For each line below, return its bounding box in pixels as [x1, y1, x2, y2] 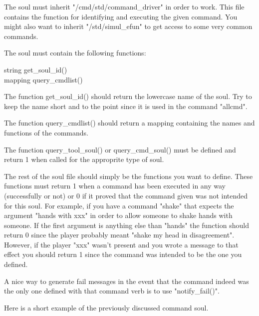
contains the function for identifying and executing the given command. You [4, 11, 238, 21]
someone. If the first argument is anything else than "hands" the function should [4, 219, 249, 230]
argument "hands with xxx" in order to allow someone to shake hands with [4, 210, 233, 220]
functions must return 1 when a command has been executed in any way [4, 180, 226, 191]
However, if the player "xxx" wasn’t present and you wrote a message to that [4, 239, 239, 249]
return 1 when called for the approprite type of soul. [4, 154, 164, 164]
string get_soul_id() [4, 64, 67, 74]
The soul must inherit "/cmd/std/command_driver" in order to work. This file [4, 1, 245, 11]
